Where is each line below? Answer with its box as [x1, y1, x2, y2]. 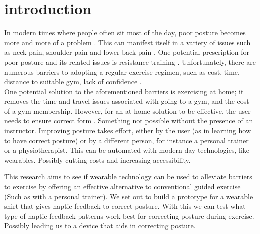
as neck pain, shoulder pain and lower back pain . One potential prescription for [4, 47, 250, 57]
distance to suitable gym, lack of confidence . [4, 76, 142, 87]
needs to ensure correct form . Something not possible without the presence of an [4, 115, 253, 126]
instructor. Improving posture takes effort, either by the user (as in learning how [4, 125, 251, 136]
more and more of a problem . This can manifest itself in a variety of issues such [4, 37, 251, 47]
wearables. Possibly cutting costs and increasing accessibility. [4, 154, 191, 165]
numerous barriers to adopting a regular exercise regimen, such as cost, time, [4, 66, 240, 77]
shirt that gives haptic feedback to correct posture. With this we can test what [4, 201, 246, 211]
